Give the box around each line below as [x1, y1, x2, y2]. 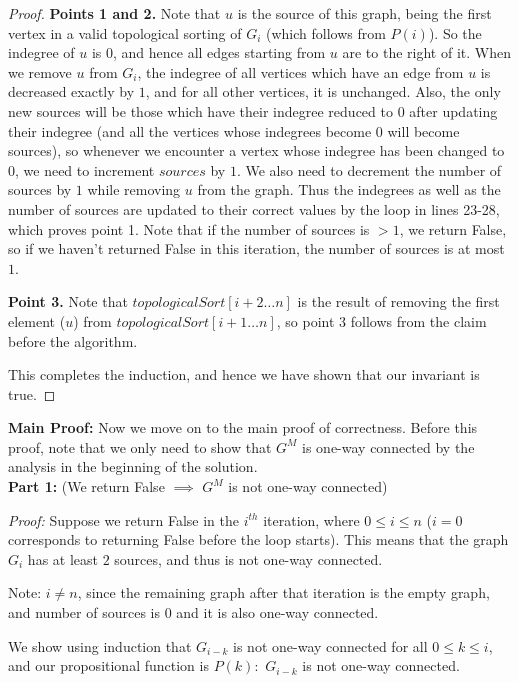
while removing [87, 179, 181, 200]
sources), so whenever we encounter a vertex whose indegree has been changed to [8, 140, 505, 161]
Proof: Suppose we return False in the [8, 509, 239, 530]
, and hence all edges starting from [112, 42, 326, 63]
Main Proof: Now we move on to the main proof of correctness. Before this [8, 417, 478, 438]
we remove [8, 61, 72, 82]
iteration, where [263, 509, 360, 530]
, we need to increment [15, 159, 155, 180]
